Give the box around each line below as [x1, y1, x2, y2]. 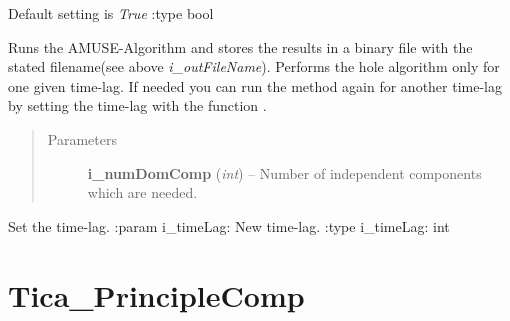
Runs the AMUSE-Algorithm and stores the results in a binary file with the [8, 36, 473, 57]
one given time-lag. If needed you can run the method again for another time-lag [8, 75, 503, 96]
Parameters [47, 128, 117, 149]
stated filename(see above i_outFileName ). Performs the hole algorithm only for [8, 56, 500, 77]
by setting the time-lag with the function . [8, 95, 267, 116]
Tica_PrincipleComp [8, 274, 305, 315]
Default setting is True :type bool [8, 3, 214, 23]
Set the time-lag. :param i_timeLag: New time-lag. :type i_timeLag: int [8, 215, 450, 236]
